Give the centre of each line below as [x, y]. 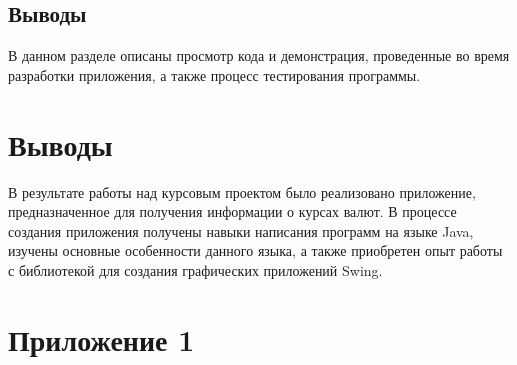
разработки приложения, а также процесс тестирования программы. [214, 74]
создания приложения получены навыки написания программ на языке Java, [241, 230]
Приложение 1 [101, 338]
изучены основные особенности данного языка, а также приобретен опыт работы [255, 250]
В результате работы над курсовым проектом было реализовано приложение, [242, 191]
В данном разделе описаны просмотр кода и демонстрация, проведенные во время [259, 55]
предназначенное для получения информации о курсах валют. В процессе [232, 211]
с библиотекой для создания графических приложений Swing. [195, 269]
